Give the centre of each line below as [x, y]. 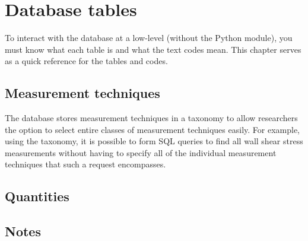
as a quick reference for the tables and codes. [86, 61]
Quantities [37, 196]
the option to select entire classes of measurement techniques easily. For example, [152, 129]
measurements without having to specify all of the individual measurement [141, 152]
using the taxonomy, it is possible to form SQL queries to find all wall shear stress [154, 141]
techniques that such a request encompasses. [85, 164]
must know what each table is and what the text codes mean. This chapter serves [153, 49]
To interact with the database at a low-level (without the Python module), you [149, 38]
